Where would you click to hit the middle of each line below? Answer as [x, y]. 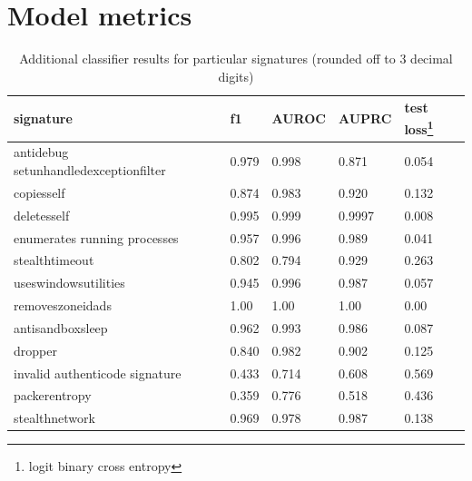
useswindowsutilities [69, 283]
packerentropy [53, 395]
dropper [35, 350]
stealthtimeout [54, 260]
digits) [236, 76]
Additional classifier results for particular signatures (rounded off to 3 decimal [236, 59]
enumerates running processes [96, 237]
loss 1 [419, 127]
